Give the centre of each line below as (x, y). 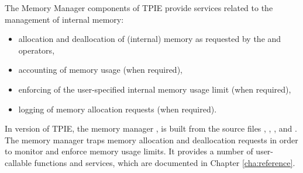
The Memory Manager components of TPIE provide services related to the (139, 8)
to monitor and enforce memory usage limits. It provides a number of (129, 151)
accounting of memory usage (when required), (100, 70)
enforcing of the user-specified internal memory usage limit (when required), (155, 89)
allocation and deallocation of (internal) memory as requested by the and (150, 39)
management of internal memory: (64, 19)
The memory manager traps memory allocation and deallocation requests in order (151, 140)
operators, (37, 50)
